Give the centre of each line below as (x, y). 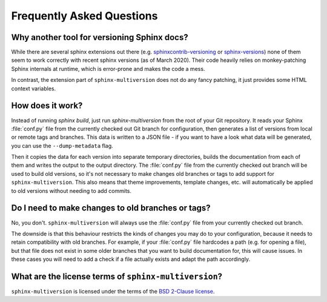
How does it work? (47, 106)
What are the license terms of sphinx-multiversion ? (117, 276)
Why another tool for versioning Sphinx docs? (100, 37)
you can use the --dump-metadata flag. (62, 146)
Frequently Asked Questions (84, 16)
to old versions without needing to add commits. (71, 190)
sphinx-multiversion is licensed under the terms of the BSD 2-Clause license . (113, 292)
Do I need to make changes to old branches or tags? (111, 208)
